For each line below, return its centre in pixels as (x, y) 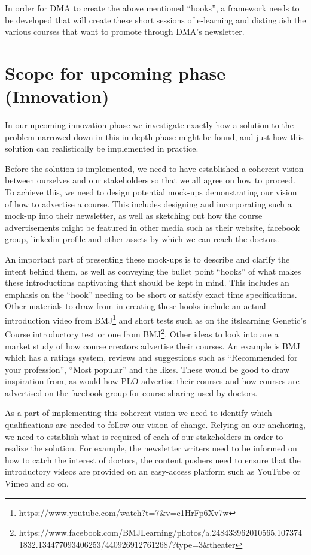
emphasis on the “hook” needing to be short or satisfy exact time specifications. (151, 294)
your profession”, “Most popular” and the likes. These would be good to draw (147, 369)
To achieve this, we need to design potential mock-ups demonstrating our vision (151, 192)
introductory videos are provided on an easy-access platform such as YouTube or (153, 471)
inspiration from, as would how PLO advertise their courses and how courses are (152, 381)
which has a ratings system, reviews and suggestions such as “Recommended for (151, 358)
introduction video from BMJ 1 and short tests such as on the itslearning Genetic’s (155, 319)
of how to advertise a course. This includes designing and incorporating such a (148, 203)
